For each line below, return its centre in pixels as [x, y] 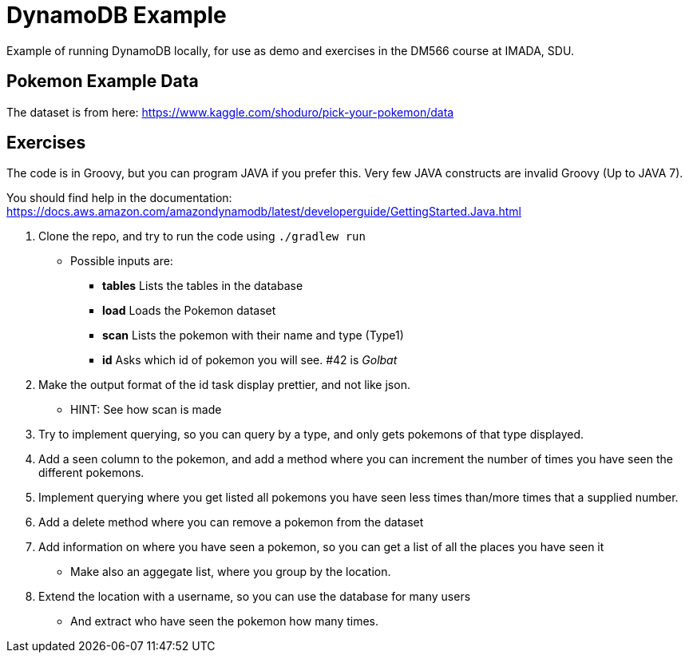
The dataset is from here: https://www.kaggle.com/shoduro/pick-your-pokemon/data [230, 112]
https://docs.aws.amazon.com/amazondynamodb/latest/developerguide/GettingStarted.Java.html [264, 212]
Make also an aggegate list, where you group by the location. [231, 572]
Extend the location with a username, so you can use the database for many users [255, 597]
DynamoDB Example [117, 15]
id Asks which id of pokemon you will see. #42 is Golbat [250, 360]
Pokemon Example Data [103, 81]
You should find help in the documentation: [119, 198]
